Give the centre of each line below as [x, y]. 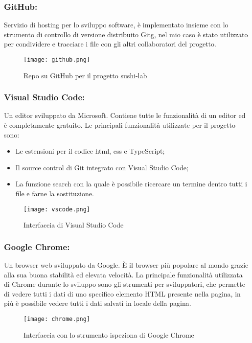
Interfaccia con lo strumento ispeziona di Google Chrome [109, 334]
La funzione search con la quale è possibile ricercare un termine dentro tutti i [131, 184]
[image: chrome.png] [57, 319]
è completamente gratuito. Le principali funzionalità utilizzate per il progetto [120, 125]
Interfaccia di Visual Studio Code [74, 225]
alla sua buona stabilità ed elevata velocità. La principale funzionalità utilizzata [123, 274]
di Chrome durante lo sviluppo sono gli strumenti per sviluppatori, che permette [125, 284]
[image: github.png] [57, 60]
